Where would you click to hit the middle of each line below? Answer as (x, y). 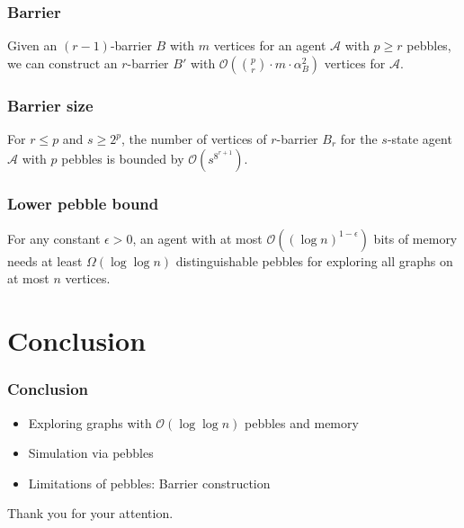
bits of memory (415, 238)
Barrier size (50, 105)
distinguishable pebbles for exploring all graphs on (314, 260)
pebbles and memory (302, 422)
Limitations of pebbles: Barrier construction (149, 483)
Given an (32, 45)
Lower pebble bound (83, 203)
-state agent (419, 139)
